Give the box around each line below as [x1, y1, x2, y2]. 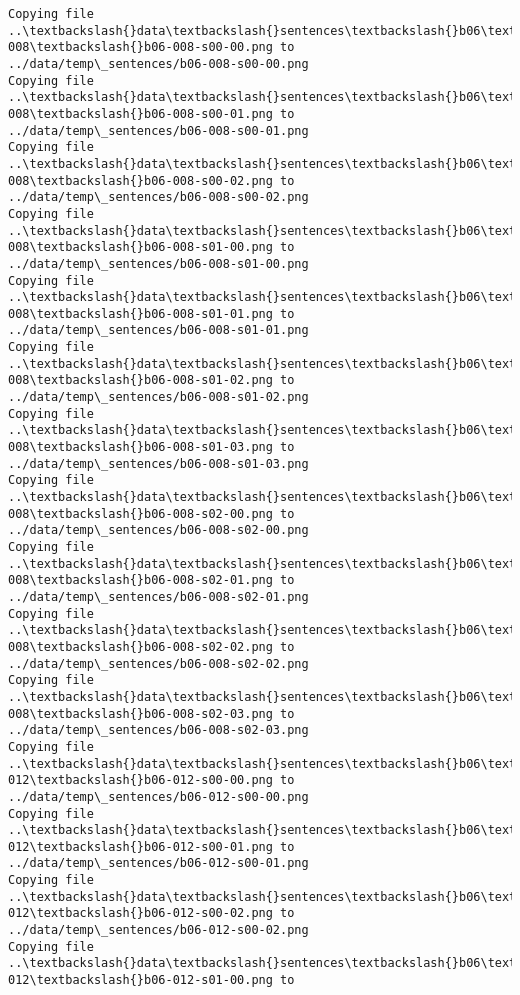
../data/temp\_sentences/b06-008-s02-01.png [8, 589, 309, 604]
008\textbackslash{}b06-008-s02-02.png [8, 639, 273, 654]
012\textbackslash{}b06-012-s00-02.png [8, 906, 273, 921]
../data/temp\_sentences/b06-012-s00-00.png [8, 789, 309, 804]
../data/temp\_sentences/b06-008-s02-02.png [8, 656, 309, 671]
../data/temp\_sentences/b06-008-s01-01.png [8, 323, 309, 338]
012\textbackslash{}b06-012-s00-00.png [8, 773, 273, 788]
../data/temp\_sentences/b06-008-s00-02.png [8, 190, 309, 205]
